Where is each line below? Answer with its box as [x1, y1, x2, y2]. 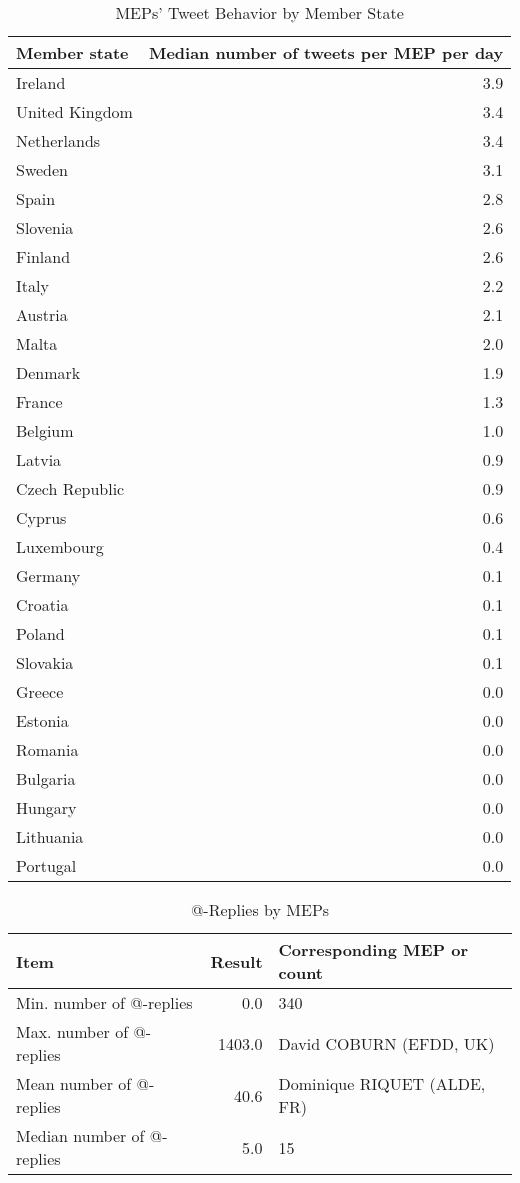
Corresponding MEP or [278, 938, 469, 961]
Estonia [16, 709, 69, 732]
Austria [16, 303, 68, 326]
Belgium [16, 419, 74, 442]
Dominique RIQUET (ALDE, [278, 1072, 486, 1095]
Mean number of [16, 1072, 132, 1095]
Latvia [16, 448, 62, 471]
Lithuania [16, 825, 84, 848]
